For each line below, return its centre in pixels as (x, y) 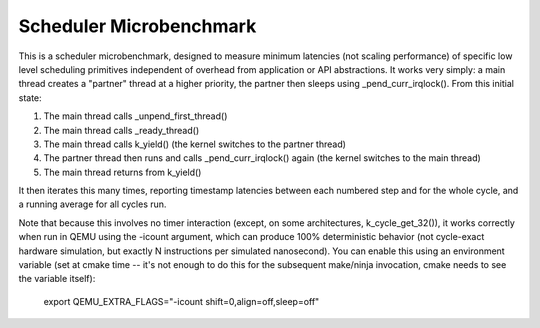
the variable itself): (57, 279)
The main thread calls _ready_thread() (121, 130)
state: (30, 97)
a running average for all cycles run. (92, 204)
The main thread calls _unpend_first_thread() (135, 116)
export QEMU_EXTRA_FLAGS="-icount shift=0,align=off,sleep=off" (181, 301)
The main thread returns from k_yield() (122, 172)
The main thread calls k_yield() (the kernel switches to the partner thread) (195, 144)
